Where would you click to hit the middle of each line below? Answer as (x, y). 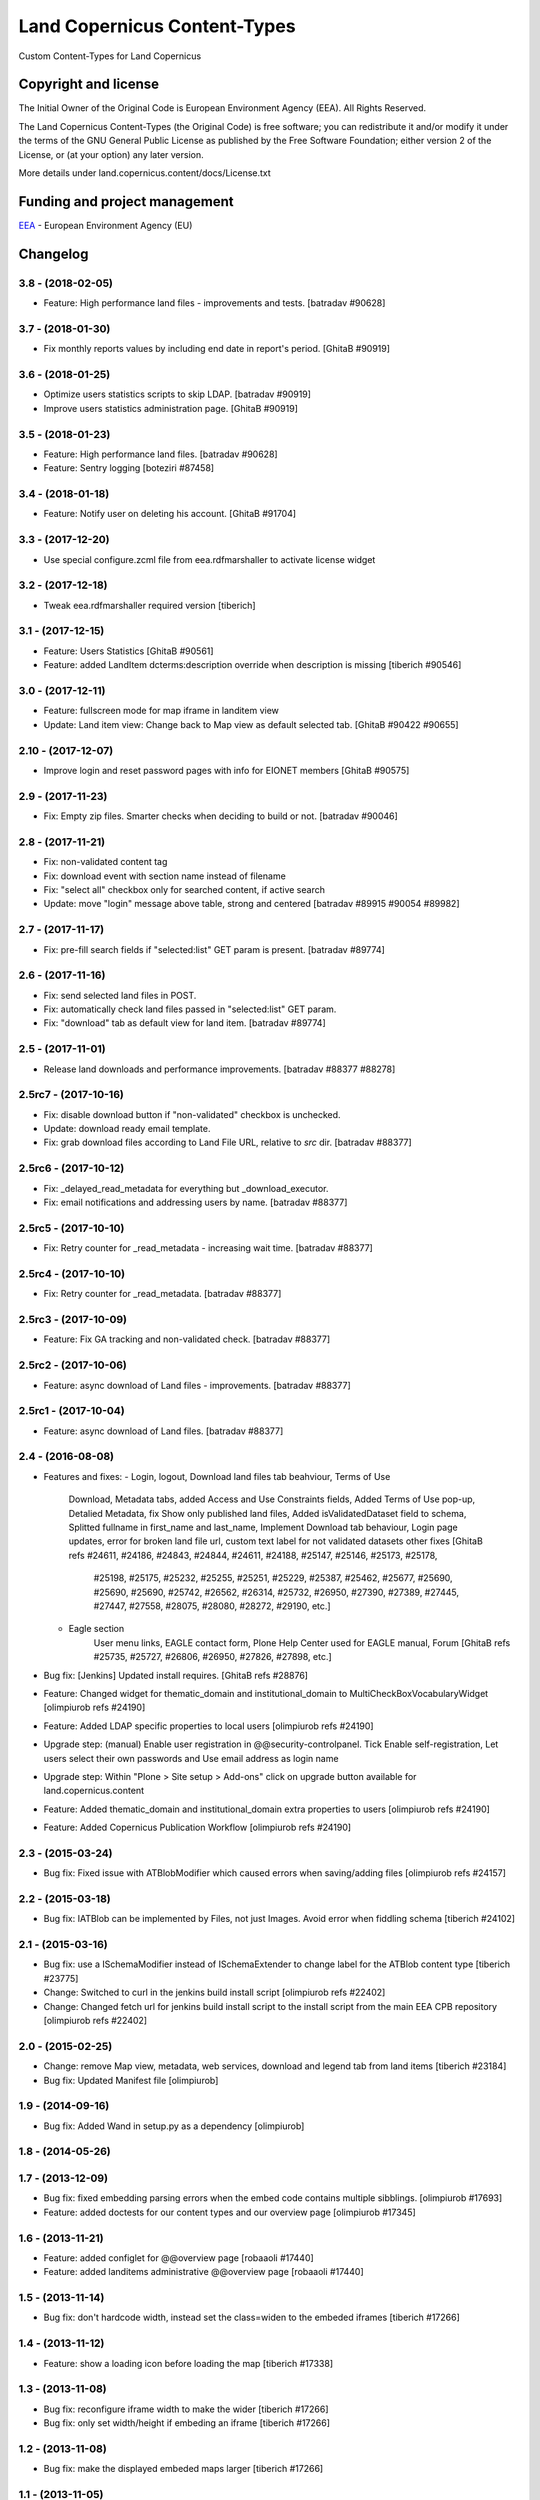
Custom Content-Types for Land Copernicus (110, 56)
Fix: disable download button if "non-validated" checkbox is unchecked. (192, 1114)
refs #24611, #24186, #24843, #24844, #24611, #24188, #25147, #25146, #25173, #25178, (253, 1555)
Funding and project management (126, 201)
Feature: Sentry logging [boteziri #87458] (129, 468)
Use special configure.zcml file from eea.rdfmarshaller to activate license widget (209, 559)
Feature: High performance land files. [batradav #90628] (161, 454)
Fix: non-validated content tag (105, 862)
